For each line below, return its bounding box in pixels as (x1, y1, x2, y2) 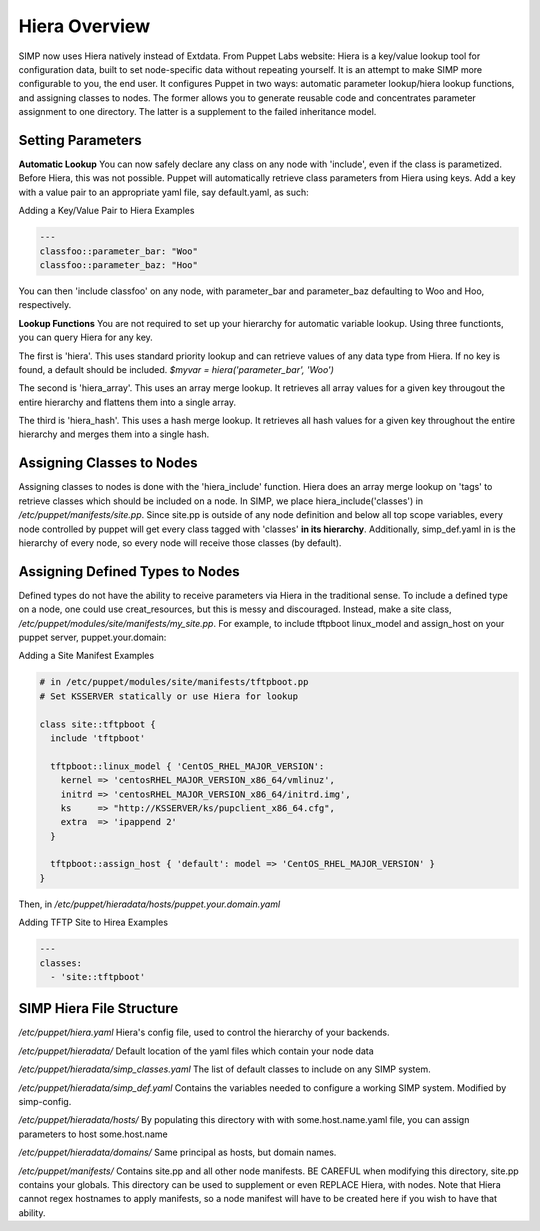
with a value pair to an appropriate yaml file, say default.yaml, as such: (18, 186, 309, 198)
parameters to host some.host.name (18, 1128, 169, 1140)
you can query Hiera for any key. (18, 331, 154, 344)
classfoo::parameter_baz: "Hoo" (39, 259, 199, 270)
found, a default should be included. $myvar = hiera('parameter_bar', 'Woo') (18, 363, 335, 375)
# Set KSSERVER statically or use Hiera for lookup (39, 690, 299, 702)
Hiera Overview (18, 15, 150, 37)
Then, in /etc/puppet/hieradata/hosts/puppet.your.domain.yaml (18, 898, 281, 910)
